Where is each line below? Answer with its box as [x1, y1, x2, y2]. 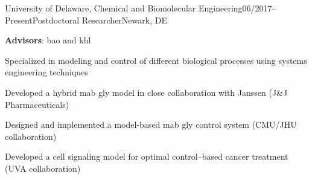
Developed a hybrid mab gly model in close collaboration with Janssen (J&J [5, 86, 288, 98]
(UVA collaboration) [5, 162, 81, 174]
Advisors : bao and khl [5, 34, 91, 46]
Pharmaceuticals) [5, 98, 69, 110]
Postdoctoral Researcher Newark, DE [32, 13, 167, 26]
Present [5, 13, 33, 26]
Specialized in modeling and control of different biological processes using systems [5, 54, 307, 66]
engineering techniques [5, 66, 88, 78]
